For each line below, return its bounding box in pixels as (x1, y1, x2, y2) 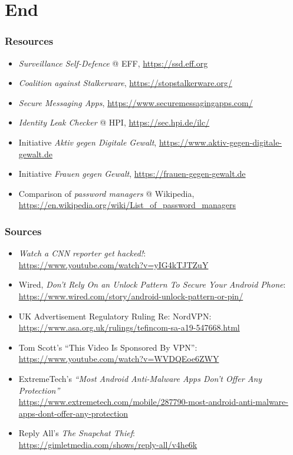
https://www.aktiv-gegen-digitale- (159, 136, 282, 148)
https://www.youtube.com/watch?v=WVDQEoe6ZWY (18, 352, 219, 365)
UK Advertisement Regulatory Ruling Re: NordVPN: (18, 309, 212, 322)
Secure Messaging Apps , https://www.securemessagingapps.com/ (18, 96, 253, 108)
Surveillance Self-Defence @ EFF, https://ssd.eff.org (18, 57, 208, 69)
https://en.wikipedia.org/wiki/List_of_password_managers (18, 199, 236, 211)
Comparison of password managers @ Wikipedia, (18, 187, 195, 199)
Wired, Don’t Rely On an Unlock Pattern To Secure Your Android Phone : (18, 278, 286, 291)
